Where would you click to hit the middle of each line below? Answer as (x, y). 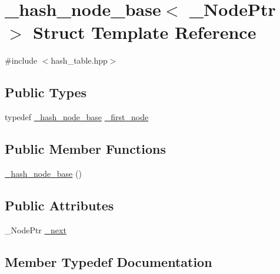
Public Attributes (59, 205)
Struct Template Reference (145, 32)
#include (21, 60)
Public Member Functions (85, 149)
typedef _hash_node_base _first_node (77, 117)
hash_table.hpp (79, 60)
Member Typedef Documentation (109, 261)
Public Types (46, 92)
